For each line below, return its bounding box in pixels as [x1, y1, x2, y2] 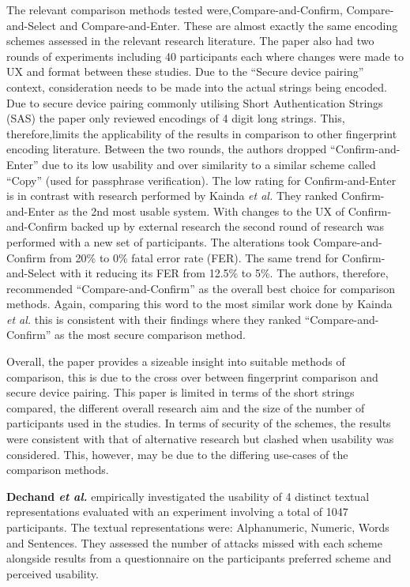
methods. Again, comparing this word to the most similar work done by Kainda [6, 295, 393, 312]
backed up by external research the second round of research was [70, 218, 385, 235]
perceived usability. [6, 565, 99, 581]
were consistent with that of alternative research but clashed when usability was [6, 431, 394, 447]
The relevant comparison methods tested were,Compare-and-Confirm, [6, 2, 343, 17]
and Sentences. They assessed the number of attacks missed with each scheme [6, 534, 382, 551]
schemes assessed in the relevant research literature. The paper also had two [6, 32, 374, 49]
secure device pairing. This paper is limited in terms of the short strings [6, 384, 355, 401]
